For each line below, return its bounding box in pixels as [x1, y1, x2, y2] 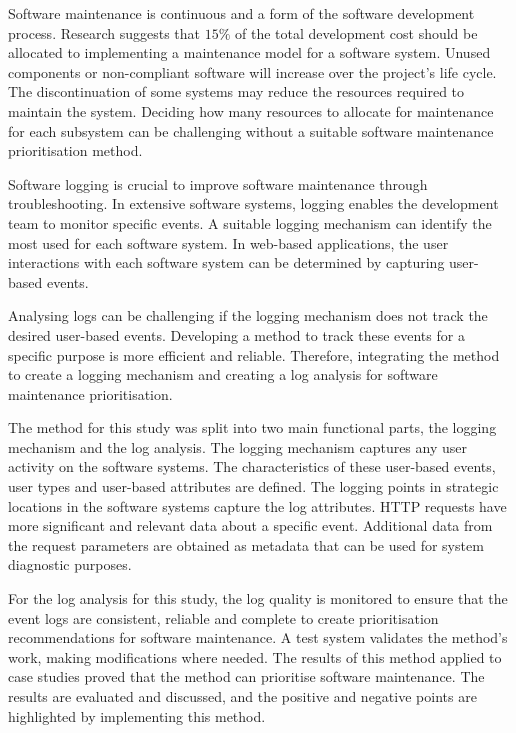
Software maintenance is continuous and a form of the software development [8, 3, 475, 23]
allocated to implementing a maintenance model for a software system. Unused [8, 42, 491, 63]
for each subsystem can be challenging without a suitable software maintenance [8, 120, 494, 141]
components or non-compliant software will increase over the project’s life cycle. [8, 61, 497, 82]
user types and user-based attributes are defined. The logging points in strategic [8, 476, 499, 497]
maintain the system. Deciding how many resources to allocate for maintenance [8, 100, 494, 121]
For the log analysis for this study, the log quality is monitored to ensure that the [8, 588, 508, 609]
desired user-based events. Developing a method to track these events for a [8, 324, 465, 345]
